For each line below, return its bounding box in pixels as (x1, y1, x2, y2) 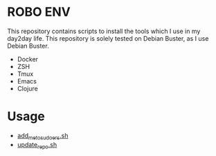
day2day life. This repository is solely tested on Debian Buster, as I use (7, 34, 209, 42)
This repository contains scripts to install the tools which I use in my (7, 27, 201, 35)
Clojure (17, 84, 38, 92)
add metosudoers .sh (17, 131, 69, 142)
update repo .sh (17, 140, 57, 150)
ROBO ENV (7, 4, 71, 20)
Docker (17, 55, 39, 63)
